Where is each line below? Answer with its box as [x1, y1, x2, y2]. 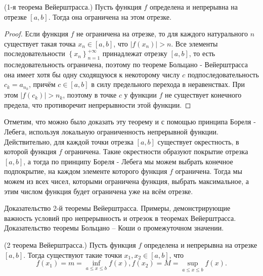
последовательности [4, 48, 65, 59]
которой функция [4, 146, 57, 157]
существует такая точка [4, 38, 76, 49]
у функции [124, 89, 157, 100]
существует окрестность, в [157, 136, 239, 147]
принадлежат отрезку [102, 48, 167, 59]
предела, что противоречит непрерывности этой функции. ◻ [4, 99, 191, 110]
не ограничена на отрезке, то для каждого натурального [76, 28, 248, 39]
